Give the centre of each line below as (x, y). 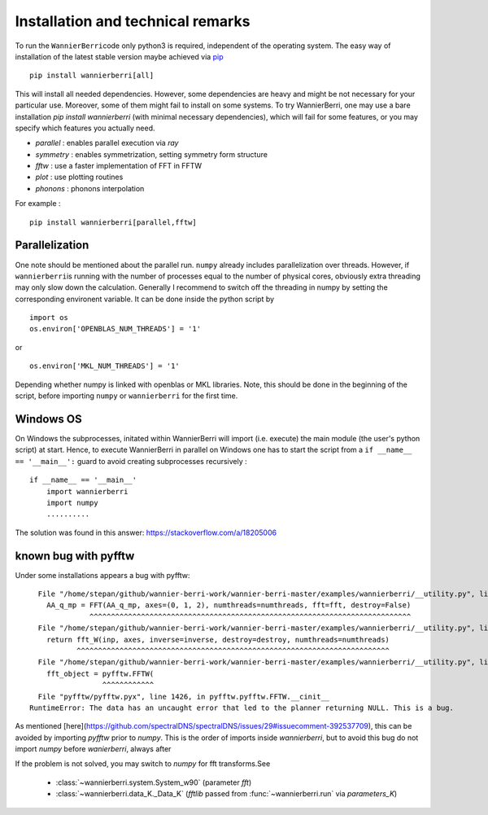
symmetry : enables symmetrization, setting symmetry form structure (152, 154)
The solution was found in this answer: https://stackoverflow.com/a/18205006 (146, 532)
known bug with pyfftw (75, 556)
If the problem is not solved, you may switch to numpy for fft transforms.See (143, 764)
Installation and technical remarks (133, 21)
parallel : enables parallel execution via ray (107, 143)
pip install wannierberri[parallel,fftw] (113, 222)
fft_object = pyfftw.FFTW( (100, 673)
